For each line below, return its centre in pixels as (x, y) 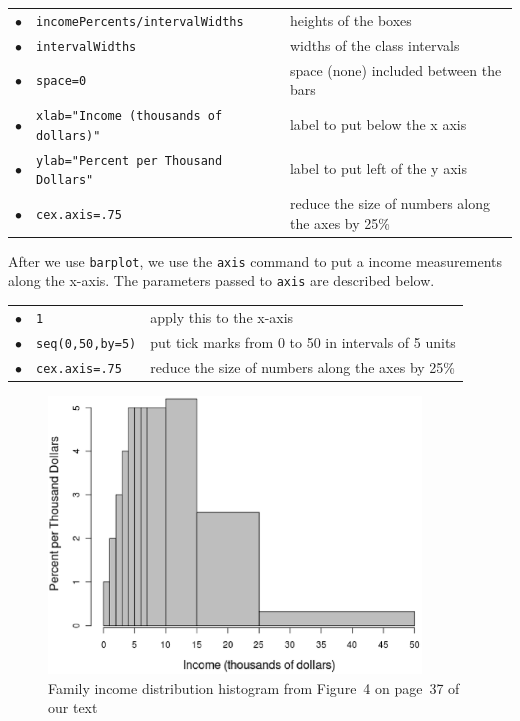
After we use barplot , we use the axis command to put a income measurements (255, 260)
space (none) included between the (395, 69)
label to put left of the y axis (378, 168)
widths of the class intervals (374, 44)
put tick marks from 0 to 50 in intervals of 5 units (303, 341)
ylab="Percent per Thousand (129, 160)
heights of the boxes (350, 19)
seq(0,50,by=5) (86, 343)
